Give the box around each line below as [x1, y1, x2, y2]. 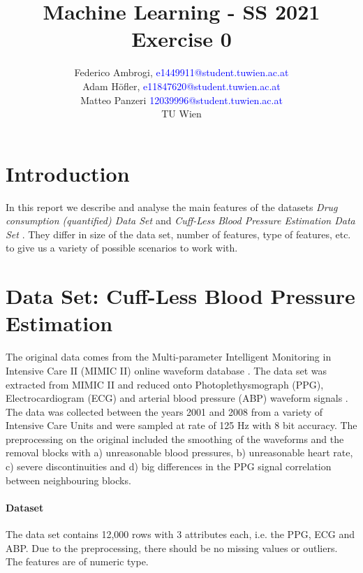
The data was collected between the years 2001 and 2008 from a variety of [6, 404, 323, 419]
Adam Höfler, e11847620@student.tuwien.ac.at [82, 78, 281, 93]
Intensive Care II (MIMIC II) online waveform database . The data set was [6, 363, 327, 377]
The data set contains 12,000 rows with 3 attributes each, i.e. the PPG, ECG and [6, 527, 355, 542]
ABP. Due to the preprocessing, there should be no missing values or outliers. [6, 540, 338, 555]
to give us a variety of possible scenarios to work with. [6, 240, 238, 255]
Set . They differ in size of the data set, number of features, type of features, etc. [6, 226, 351, 241]
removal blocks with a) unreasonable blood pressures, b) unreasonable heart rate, [6, 445, 353, 460]
